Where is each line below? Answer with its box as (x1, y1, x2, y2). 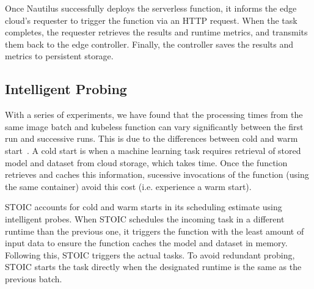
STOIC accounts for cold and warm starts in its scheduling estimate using (5, 200, 282, 213)
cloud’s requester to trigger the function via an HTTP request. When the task (5, 13, 298, 26)
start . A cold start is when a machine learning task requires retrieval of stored (5, 144, 301, 156)
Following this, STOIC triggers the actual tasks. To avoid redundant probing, (5, 248, 295, 261)
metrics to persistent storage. (5, 49, 114, 62)
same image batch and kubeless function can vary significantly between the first (5, 120, 304, 133)
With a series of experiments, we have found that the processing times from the (5, 108, 303, 121)
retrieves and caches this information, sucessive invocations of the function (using (5, 168, 309, 181)
